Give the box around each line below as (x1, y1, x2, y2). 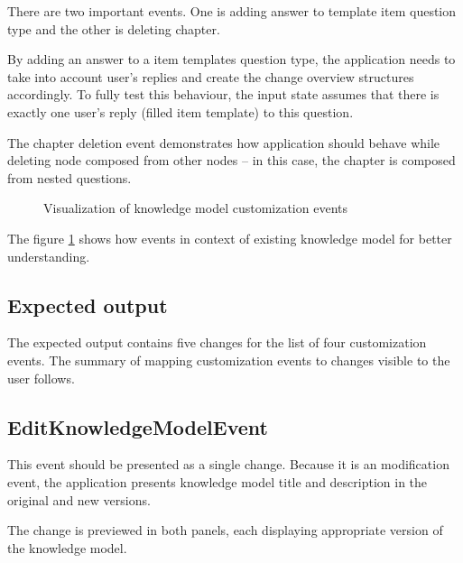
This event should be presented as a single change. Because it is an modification (7, 455, 449, 474)
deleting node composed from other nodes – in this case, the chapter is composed (7, 151, 456, 170)
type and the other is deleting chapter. (7, 19, 220, 38)
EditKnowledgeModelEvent (7, 412, 268, 440)
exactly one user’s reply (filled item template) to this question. (7, 102, 354, 121)
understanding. (7, 246, 90, 265)
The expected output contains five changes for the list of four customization (7, 333, 427, 352)
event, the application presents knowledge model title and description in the (7, 472, 428, 491)
